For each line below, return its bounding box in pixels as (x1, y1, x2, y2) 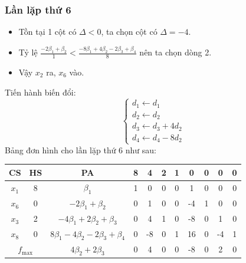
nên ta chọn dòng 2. (139, 46, 212, 58)
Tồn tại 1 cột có (18, 25, 77, 38)
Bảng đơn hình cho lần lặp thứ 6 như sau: (5, 143, 156, 156)
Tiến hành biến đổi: (5, 86, 76, 98)
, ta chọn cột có (101, 25, 158, 38)
